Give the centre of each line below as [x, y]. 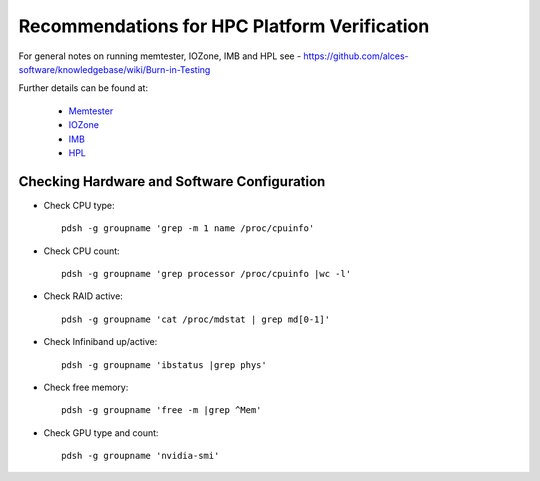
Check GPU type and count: [101, 432]
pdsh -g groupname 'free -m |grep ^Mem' [161, 410]
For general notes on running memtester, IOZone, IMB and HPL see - [160, 56]
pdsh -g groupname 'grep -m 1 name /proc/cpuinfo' [188, 228]
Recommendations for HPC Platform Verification [224, 26]
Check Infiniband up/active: [100, 342]
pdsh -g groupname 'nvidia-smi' [140, 456]
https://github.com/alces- [356, 56]
